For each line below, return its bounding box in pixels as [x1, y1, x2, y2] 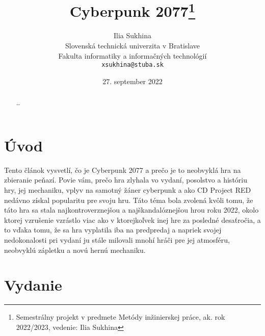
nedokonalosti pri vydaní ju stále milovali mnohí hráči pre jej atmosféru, [4, 235, 230, 245]
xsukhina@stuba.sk [101, 61, 164, 69]
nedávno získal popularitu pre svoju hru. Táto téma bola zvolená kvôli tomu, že [4, 194, 253, 205]
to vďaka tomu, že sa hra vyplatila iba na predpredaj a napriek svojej [4, 224, 222, 235]
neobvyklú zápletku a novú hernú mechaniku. [4, 244, 146, 255]
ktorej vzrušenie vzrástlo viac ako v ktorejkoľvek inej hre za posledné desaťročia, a [4, 214, 261, 225]
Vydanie [4, 274, 62, 295]
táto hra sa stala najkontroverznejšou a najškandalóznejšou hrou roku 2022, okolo [4, 204, 259, 215]
